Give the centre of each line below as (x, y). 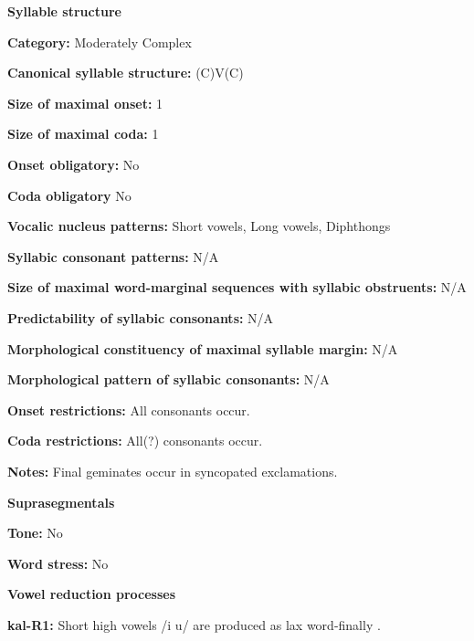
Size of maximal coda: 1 (83, 134)
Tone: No (35, 533)
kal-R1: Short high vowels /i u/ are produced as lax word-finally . (194, 624)
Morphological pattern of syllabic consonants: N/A (169, 379)
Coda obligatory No (69, 195)
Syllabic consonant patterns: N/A (113, 256)
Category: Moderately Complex (100, 42)
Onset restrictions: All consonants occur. (129, 410)
